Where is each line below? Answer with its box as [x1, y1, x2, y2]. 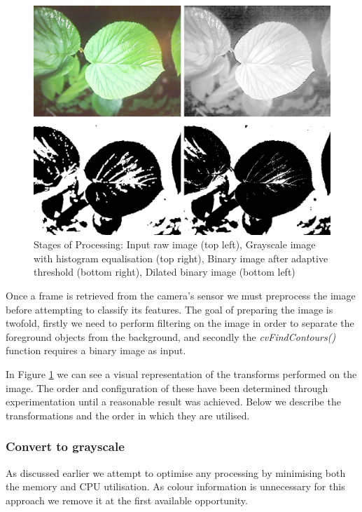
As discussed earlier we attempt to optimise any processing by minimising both [6, 465, 346, 480]
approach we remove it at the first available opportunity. [6, 492, 248, 507]
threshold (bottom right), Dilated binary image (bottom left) [34, 264, 295, 279]
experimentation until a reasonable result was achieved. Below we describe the [6, 394, 341, 409]
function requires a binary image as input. [6, 343, 186, 358]
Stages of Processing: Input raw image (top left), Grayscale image [34, 237, 316, 252]
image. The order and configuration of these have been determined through [6, 380, 328, 395]
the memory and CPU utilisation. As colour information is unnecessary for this [6, 479, 345, 494]
